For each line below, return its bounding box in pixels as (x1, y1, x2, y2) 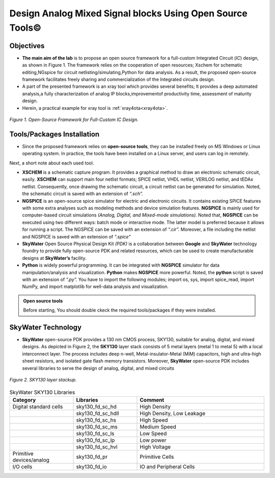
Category (12, 396, 36, 403)
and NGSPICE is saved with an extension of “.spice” (22, 233, 131, 240)
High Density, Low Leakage (140, 410, 206, 417)
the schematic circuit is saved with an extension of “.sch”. (22, 190, 144, 197)
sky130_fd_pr (76, 453, 108, 460)
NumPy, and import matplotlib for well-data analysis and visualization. (22, 283, 169, 290)
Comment (140, 396, 164, 403)
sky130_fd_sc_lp (76, 437, 115, 444)
